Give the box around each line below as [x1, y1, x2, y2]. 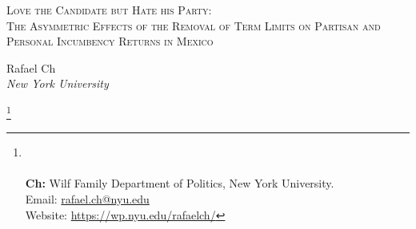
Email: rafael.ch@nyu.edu [25, 191, 150, 207]
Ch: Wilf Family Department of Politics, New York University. [25, 175, 334, 191]
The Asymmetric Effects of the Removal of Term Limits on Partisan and [6, 17, 381, 34]
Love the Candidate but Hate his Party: [6, 2, 212, 18]
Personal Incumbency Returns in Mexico [6, 33, 214, 49]
